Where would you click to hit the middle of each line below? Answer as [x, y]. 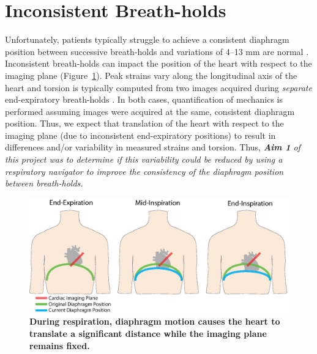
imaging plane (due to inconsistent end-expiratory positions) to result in [140, 135]
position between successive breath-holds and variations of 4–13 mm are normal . [157, 51]
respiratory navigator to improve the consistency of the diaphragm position [144, 171]
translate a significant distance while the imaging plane [148, 334]
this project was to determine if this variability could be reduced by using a [144, 159]
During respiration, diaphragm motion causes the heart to [155, 321]
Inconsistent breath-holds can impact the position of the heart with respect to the [158, 63]
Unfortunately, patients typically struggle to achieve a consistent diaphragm [147, 39]
